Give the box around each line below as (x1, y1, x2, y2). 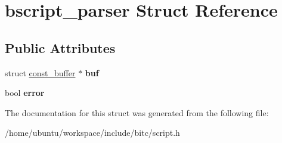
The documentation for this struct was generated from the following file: (5, 106, 269, 119)
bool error (5, 86, 45, 99)
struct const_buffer (5, 66, 76, 79)
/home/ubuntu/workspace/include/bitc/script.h (5, 126, 180, 139)
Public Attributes (5, 38, 116, 57)
